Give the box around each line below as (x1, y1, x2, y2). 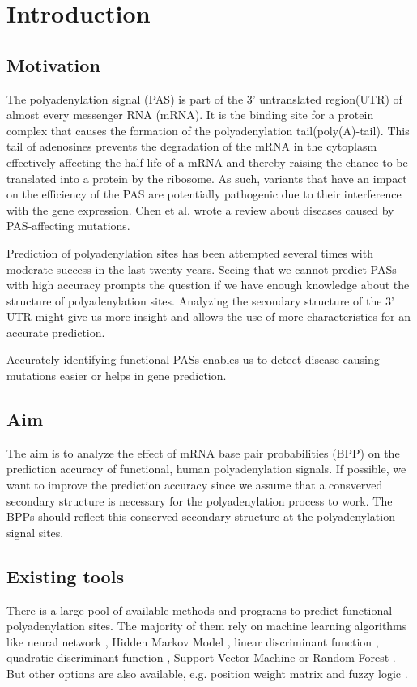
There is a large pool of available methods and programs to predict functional (6, 601, 393, 618)
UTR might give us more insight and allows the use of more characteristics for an (6, 308, 411, 325)
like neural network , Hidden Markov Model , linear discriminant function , (6, 633, 379, 650)
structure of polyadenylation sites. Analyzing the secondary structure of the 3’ (6, 292, 394, 309)
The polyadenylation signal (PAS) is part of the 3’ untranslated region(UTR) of (6, 90, 402, 107)
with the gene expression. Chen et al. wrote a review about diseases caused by (6, 201, 394, 218)
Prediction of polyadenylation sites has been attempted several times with (6, 244, 373, 261)
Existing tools (6, 563, 124, 588)
